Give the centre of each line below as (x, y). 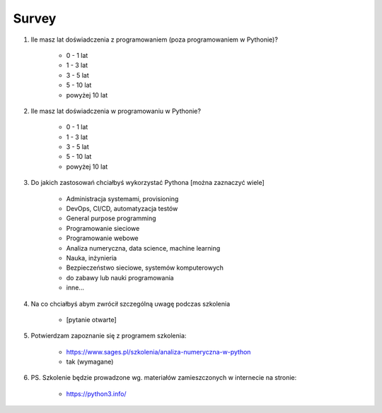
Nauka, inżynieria (91, 258)
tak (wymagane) (90, 362)
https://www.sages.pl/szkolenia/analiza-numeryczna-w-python (158, 352)
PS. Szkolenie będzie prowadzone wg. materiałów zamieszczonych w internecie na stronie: (164, 378)
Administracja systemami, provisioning (122, 198)
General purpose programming (111, 218)
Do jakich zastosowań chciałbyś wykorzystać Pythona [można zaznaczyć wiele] (147, 183)
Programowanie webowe (103, 238)
